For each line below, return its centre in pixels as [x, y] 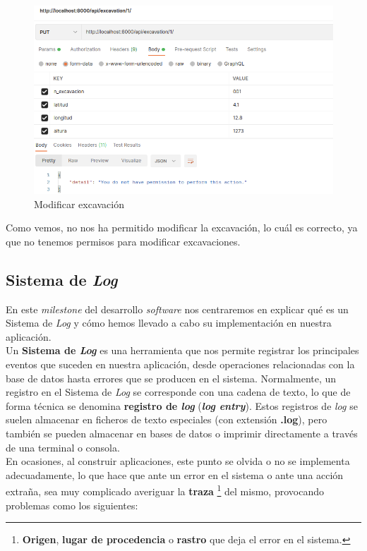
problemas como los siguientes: [72, 505]
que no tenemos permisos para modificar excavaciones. [123, 241]
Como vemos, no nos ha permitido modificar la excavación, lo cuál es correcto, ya [182, 228]
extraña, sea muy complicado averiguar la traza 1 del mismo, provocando [165, 490]
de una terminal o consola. [63, 447]
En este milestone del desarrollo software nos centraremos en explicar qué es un [177, 309]
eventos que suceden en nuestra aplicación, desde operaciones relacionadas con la [180, 364]
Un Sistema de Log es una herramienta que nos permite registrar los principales [182, 350]
